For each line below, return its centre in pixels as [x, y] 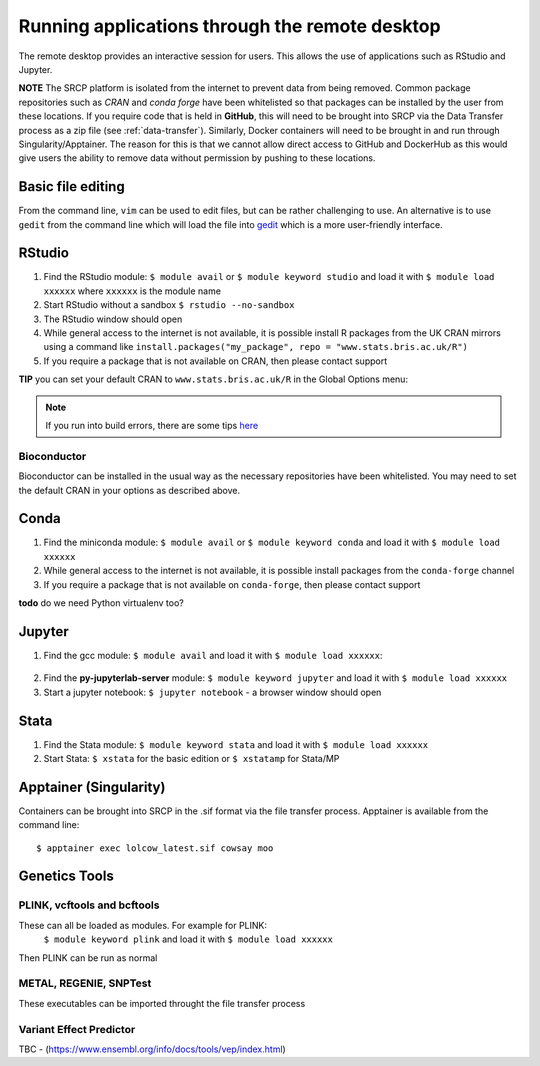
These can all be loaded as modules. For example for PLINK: [143, 925]
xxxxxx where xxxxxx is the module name [132, 291]
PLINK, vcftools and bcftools [89, 905]
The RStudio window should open [113, 319]
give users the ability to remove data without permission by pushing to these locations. [197, 158]
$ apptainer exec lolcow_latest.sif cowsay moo [155, 848]
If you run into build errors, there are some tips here [152, 425]
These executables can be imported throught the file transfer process [162, 1003]
